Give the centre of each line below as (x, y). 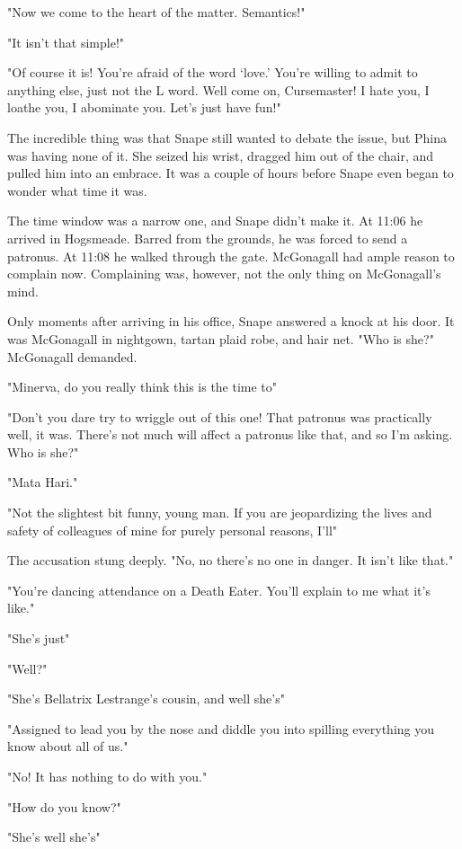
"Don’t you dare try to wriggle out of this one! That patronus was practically (220, 416)
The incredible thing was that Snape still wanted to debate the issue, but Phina (227, 137)
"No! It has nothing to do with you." (107, 776)
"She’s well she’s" (54, 837)
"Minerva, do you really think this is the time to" (142, 387)
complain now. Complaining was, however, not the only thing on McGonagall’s (224, 274)
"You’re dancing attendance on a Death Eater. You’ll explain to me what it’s (219, 590)
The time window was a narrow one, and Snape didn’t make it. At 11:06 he (215, 221)
